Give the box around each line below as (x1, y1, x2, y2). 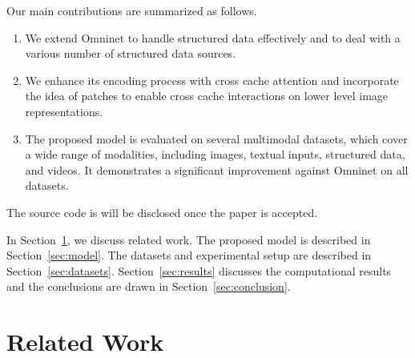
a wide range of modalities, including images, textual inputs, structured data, (25, 146, 405, 163)
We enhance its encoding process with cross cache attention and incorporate (25, 71, 399, 88)
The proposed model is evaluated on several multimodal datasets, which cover (25, 130, 408, 147)
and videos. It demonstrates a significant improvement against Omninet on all (25, 161, 409, 178)
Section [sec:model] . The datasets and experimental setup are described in (6, 247, 372, 263)
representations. (25, 103, 103, 119)
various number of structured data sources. (25, 45, 236, 62)
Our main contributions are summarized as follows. (6, 2, 257, 18)
